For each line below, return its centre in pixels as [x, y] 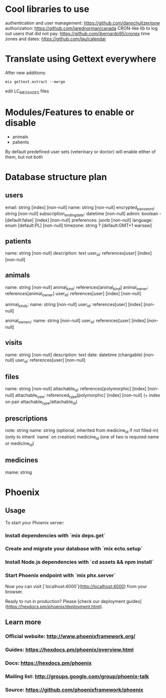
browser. [14, 592]
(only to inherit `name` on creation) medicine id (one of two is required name [82, 438]
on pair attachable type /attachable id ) [41, 402]
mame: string [19, 472]
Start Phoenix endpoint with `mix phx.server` [61, 576]
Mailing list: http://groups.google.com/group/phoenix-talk [77, 676]
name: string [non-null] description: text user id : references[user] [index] [79, 254]
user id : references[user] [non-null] [50, 360]
